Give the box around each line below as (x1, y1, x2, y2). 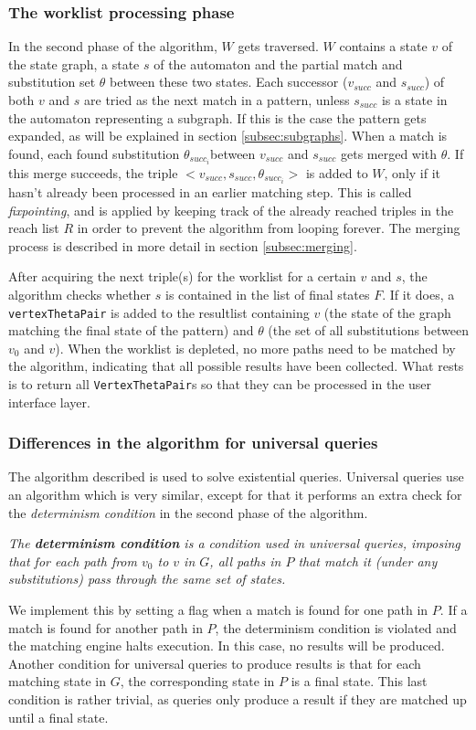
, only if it (384, 163, 441, 182)
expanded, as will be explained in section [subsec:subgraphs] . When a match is (8, 126, 448, 145)
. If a (439, 600, 468, 619)
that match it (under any (298, 551, 438, 570)
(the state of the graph (323, 302, 451, 322)
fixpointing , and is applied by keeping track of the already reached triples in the (8, 200, 454, 219)
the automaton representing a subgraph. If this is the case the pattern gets (8, 108, 427, 127)
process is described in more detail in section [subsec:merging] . (8, 236, 357, 255)
